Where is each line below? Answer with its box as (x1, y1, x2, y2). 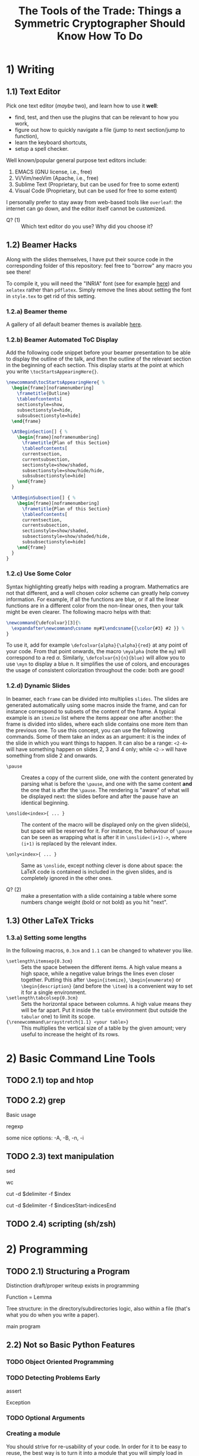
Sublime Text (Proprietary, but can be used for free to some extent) (14, 181, 179, 188)
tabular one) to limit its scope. (21, 1013, 96, 1020)
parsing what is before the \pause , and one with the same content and (21, 780, 192, 787)
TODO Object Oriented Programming (6, 1358, 114, 1366)
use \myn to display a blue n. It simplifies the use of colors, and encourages (6, 660, 190, 667)
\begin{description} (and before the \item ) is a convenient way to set (21, 983, 193, 990)
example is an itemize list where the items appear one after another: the (6, 714, 183, 721)
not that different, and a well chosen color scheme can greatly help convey (6, 589, 189, 596)
